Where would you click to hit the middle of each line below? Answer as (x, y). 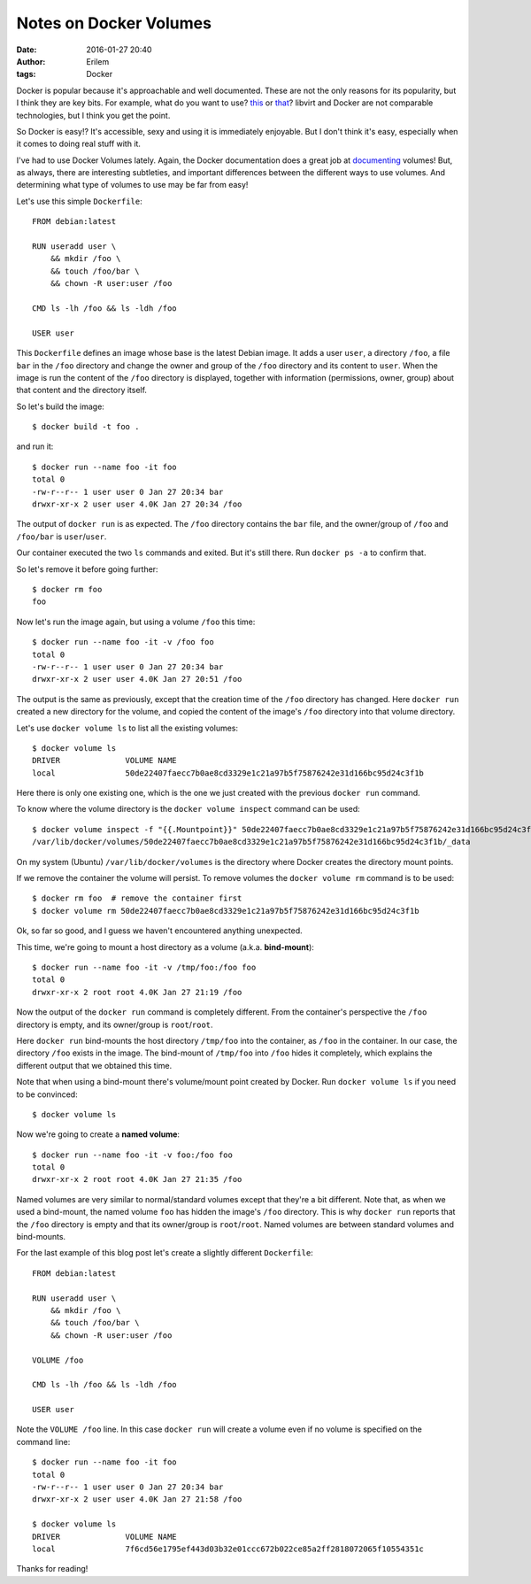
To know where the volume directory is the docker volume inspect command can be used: (188, 809)
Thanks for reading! (52, 1569)
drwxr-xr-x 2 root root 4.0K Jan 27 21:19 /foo (137, 992)
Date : (27, 50)
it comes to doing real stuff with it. (79, 144)
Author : (31, 61)
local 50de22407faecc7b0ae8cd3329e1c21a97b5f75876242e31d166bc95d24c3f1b (228, 773)
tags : (26, 74)
